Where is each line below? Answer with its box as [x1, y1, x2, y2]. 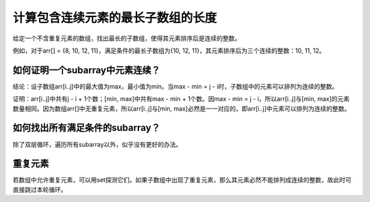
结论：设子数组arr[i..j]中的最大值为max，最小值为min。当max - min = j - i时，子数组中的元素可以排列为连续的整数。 [12, 82, 338, 90]
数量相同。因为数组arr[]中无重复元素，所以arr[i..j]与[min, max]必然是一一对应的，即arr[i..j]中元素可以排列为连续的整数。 [12, 104, 351, 113]
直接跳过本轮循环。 [12, 185, 67, 194]
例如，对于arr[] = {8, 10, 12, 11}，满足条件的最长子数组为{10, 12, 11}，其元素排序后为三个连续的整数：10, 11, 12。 [12, 46, 325, 55]
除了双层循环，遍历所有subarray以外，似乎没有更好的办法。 [12, 140, 182, 148]
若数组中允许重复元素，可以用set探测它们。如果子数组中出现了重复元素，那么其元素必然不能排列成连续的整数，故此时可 [12, 176, 352, 184]
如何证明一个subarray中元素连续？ [12, 64, 160, 76]
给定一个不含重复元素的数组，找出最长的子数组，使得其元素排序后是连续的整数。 [12, 34, 241, 42]
